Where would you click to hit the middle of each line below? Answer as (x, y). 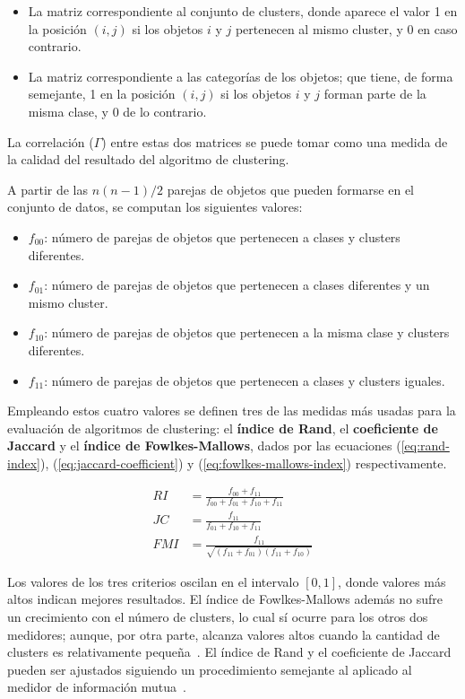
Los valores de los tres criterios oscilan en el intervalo (153, 581)
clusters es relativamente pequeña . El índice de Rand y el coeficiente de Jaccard (229, 652)
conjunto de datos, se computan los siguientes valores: (155, 207)
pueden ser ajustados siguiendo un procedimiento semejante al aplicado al (210, 669)
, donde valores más (392, 581)
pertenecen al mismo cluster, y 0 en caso (346, 28)
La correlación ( (51, 141)
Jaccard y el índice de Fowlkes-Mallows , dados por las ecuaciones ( (204, 446)
